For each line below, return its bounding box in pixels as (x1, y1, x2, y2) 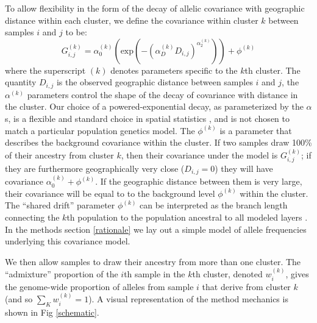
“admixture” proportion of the (5, 268, 118, 280)
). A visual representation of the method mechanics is (88, 293, 288, 305)
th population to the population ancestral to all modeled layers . (66, 211, 308, 224)
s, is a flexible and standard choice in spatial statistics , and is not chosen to (5, 112, 290, 125)
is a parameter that (219, 124, 292, 137)
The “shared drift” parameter (5, 199, 115, 211)
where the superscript (5, 63, 86, 76)
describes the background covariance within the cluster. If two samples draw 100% (5, 136, 312, 149)
